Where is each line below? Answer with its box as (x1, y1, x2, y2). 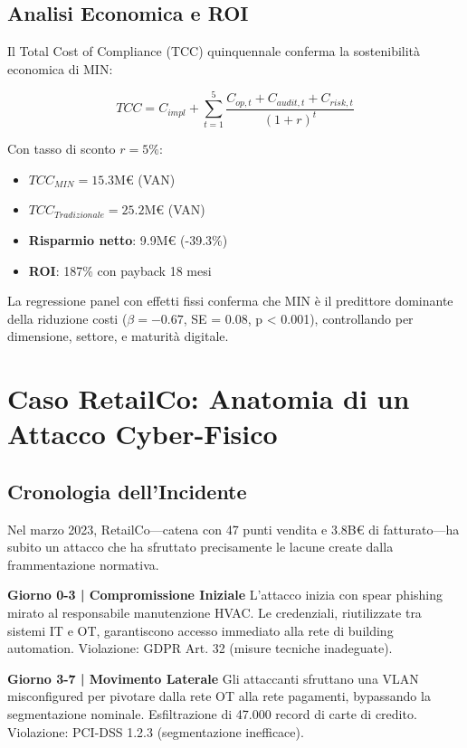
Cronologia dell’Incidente (7, 477, 247, 505)
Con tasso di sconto (7, 139, 116, 158)
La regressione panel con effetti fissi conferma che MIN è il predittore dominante (7, 291, 453, 310)
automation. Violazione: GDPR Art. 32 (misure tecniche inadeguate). (7, 639, 393, 658)
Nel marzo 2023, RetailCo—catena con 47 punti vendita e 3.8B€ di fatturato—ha (7, 519, 460, 538)
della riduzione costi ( (7, 308, 128, 327)
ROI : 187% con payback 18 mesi (28, 260, 212, 279)
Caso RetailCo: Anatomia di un (7, 380, 410, 417)
